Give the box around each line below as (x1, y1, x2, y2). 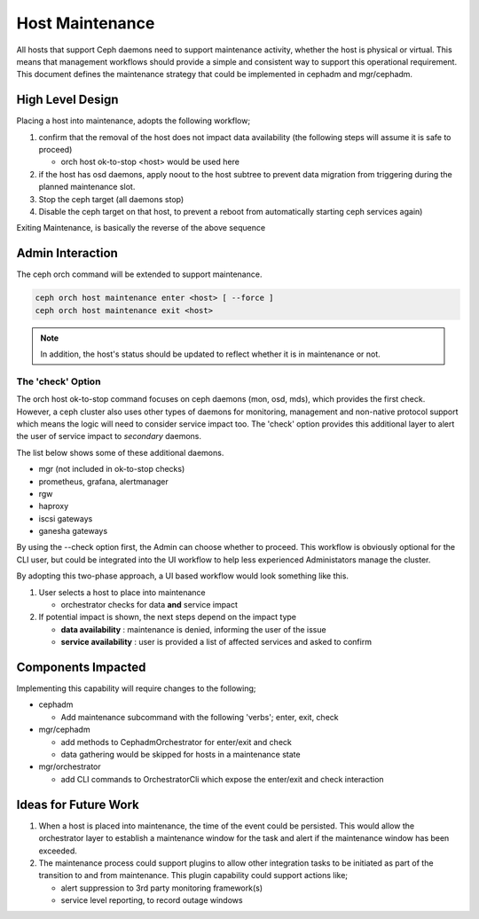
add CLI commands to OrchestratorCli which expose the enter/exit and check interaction (60, 774, 385, 784)
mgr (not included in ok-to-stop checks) (38, 464, 185, 475)
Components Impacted (16, 660, 146, 674)
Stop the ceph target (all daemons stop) (38, 193, 185, 204)
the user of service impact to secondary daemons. (16, 431, 201, 442)
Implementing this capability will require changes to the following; (16, 683, 256, 694)
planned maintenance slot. (38, 182, 136, 192)
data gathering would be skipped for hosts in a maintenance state (60, 750, 301, 760)
